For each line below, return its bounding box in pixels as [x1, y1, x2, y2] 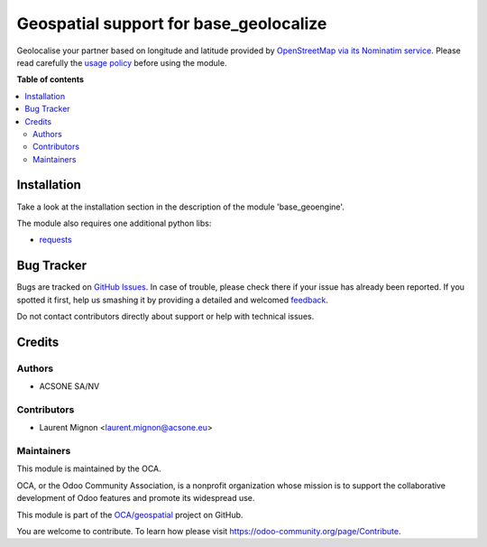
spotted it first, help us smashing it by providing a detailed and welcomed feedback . [16, 294, 329, 305]
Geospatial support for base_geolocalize [16, 14, 327, 33]
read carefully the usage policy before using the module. [16, 57, 227, 68]
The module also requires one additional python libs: [16, 218, 212, 228]
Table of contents [16, 74, 85, 85]
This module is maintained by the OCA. [16, 463, 161, 474]
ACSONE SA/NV [39, 381, 100, 392]
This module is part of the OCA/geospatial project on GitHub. [16, 509, 243, 520]
